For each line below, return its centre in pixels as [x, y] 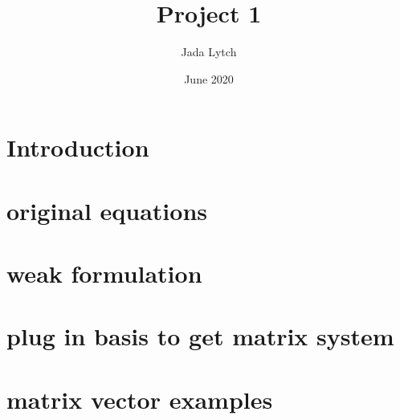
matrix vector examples [140, 399]
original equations [107, 210]
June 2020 [209, 78]
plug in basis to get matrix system [200, 336]
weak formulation [104, 273]
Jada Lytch [209, 52]
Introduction [78, 147]
